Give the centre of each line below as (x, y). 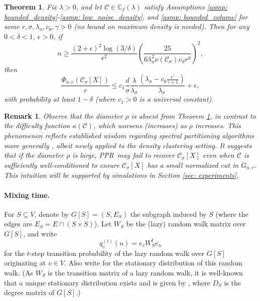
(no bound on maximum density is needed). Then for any (162, 26)
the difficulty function (37, 125)
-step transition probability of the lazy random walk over (117, 253)
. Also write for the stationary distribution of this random (153, 263)
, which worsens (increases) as (140, 125)
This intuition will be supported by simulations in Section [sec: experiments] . (121, 175)
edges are (18, 224)
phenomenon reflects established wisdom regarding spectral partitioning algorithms (129, 135)
